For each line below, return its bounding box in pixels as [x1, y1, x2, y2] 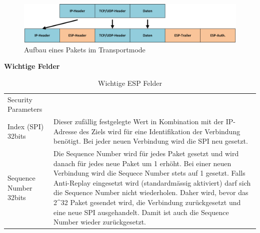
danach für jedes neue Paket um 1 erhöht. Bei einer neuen [53, 158, 231, 168]
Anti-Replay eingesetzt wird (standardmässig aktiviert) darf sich [53, 177, 251, 188]
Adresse [53, 126, 77, 136]
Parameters [7, 104, 42, 114]
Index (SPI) [7, 121, 44, 131]
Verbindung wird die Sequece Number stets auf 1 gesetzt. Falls [53, 168, 245, 178]
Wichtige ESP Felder [98, 77, 162, 88]
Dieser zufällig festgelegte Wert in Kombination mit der [53, 116, 224, 127]
